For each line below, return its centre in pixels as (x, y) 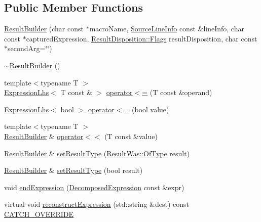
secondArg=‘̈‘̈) (30, 48)
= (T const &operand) (177, 92)
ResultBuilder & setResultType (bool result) (73, 170)
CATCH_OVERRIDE (39, 214)
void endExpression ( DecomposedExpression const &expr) (94, 187)
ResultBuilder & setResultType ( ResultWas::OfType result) (97, 153)
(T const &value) (131, 136)
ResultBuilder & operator (44, 136)
